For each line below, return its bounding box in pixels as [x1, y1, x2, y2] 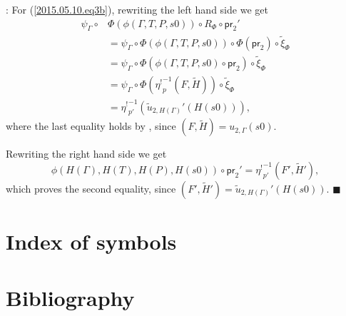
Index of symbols [6, 227, 177, 256]
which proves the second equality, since [6, 180, 176, 195]
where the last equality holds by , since [6, 118, 176, 133]
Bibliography [6, 282, 135, 312]
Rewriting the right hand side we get [6, 146, 167, 161]
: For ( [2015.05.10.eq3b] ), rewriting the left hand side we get [6, 2, 268, 16]
